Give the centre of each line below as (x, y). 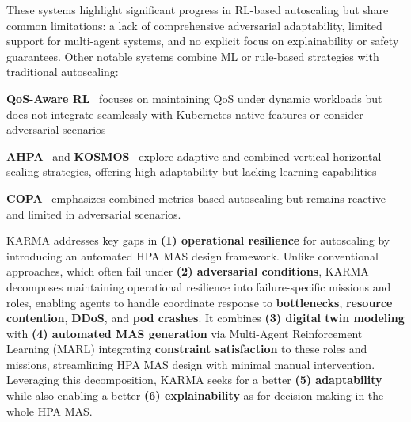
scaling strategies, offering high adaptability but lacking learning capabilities (192, 171)
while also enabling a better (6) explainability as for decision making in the (195, 395)
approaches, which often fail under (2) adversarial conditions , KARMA (188, 271)
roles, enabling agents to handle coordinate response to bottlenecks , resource (200, 302)
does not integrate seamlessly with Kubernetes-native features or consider (185, 114)
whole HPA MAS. (49, 411)
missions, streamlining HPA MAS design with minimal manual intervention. (191, 364)
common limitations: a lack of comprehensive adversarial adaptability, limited (194, 25)
